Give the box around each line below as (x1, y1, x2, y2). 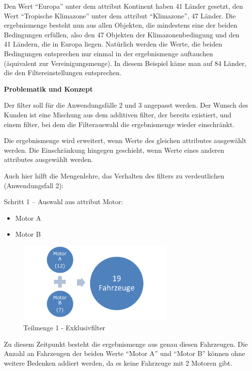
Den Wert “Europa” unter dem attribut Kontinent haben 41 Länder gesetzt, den (4, 1, 243, 11)
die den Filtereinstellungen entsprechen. (4, 67, 122, 78)
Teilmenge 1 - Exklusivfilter (23, 323, 106, 332)
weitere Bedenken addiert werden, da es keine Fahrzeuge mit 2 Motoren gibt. (4, 357, 233, 368)
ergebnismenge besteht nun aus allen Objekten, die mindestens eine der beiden (4, 20, 237, 30)
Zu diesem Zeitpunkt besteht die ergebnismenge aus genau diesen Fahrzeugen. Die (4, 339, 248, 349)
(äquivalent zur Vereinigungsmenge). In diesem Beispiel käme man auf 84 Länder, (4, 58, 247, 68)
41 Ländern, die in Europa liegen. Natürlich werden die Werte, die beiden (4, 39, 222, 49)
